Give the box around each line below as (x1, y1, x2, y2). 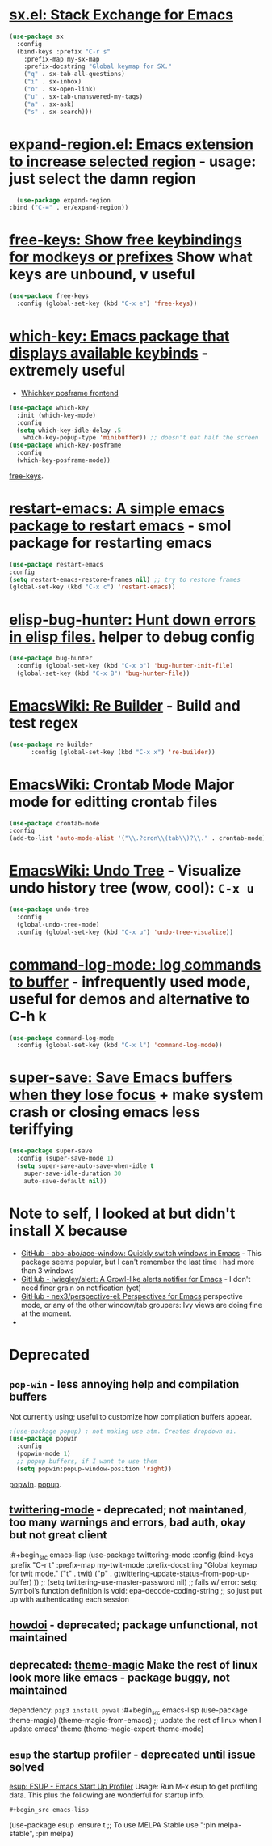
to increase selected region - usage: (9, 152, 257, 171)
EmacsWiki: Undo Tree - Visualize (9, 862, 241, 880)
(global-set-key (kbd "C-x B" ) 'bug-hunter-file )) (16, 669, 190, 677)
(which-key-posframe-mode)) (16, 456, 111, 465)
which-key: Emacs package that (9, 327, 230, 346)
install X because (9, 1221, 128, 1240)
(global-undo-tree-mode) (16, 920, 100, 928)
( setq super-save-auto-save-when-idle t (16, 1161, 154, 1170)
